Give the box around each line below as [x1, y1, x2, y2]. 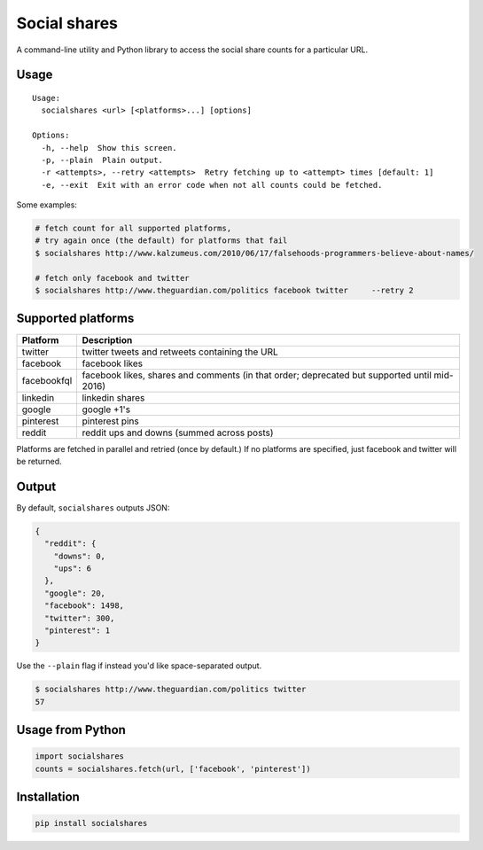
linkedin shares [82, 391, 145, 403]
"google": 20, [44, 588, 106, 598]
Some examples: [16, 199, 77, 210]
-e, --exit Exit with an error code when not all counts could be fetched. [41, 180, 383, 190]
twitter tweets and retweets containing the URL [82, 346, 278, 358]
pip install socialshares [35, 818, 148, 829]
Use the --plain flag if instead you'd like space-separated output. [16, 660, 262, 671]
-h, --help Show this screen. [41, 143, 177, 152]
